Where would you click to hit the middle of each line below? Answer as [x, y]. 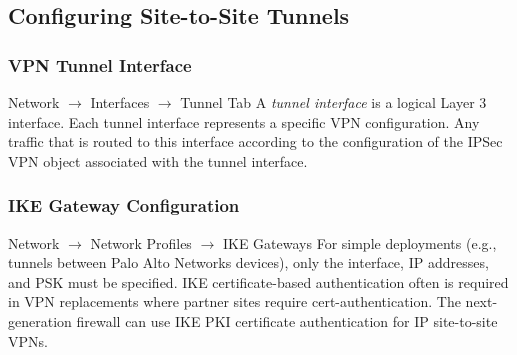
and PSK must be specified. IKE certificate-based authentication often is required [258, 281]
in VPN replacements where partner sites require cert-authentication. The [234, 301]
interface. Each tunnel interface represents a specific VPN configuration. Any [244, 121]
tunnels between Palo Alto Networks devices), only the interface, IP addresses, [248, 262]
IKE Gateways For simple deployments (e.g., [359, 242]
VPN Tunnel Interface [100, 64]
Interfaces [120, 102]
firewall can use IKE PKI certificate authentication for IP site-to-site [287, 320]
